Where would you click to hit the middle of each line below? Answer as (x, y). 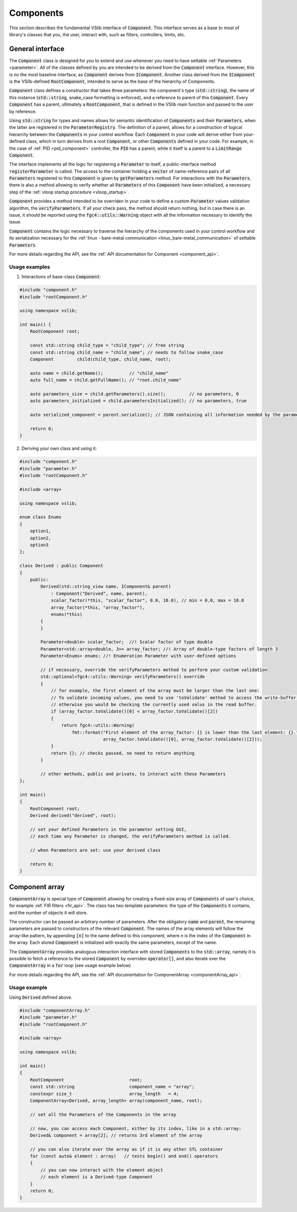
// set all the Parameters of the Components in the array (103, 1114)
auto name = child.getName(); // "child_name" (99, 373)
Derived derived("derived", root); (73, 816)
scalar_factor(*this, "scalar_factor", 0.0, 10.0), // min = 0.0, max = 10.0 (148, 601)
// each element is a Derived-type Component (97, 1177)
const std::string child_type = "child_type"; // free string (107, 345)
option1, (41, 531)
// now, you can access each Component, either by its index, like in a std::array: (136, 1128)
